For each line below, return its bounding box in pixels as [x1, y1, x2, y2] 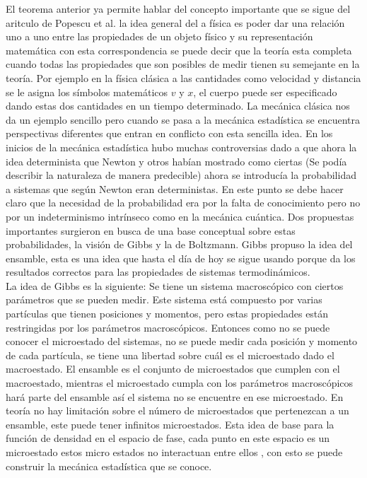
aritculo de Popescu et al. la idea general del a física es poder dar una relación [6, 15, 345, 30]
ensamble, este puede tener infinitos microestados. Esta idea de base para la [6, 416, 334, 431]
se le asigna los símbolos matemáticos [6, 84, 168, 99]
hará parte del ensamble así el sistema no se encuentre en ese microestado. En [6, 389, 344, 404]
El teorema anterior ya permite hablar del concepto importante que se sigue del [6, 1, 351, 16]
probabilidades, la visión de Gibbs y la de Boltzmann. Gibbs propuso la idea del [6, 237, 353, 252]
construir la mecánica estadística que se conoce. [6, 458, 212, 473]
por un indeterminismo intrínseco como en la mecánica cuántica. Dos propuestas [6, 209, 354, 223]
